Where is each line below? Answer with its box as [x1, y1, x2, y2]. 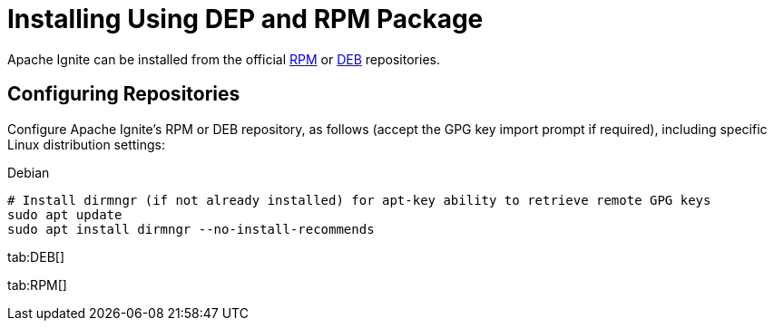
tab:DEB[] [7, 248, 65, 265]
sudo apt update [7, 207, 122, 222]
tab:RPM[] [7, 276, 67, 293]
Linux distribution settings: [7, 136, 165, 152]
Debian [7, 164, 50, 180]
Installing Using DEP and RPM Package [7, 4, 484, 34]
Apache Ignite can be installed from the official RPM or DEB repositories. [7, 51, 440, 67]
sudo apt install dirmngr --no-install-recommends [7, 221, 375, 236]
